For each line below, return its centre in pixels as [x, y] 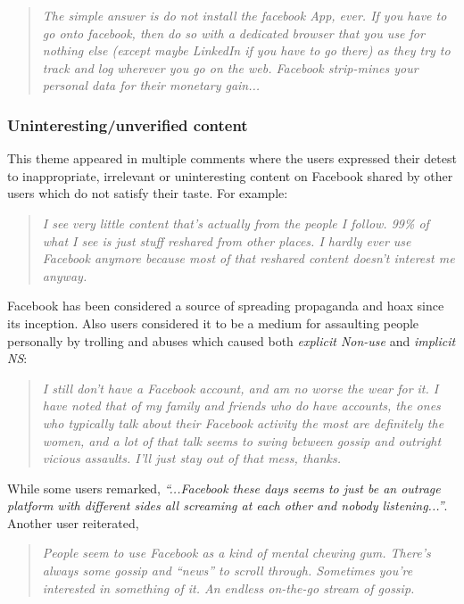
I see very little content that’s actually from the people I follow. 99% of [236, 223]
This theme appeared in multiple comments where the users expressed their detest [232, 158]
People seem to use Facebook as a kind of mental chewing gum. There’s [236, 553]
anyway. [65, 275]
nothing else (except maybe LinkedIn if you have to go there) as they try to [246, 50]
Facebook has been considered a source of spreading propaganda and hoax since [226, 306]
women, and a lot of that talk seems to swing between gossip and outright [242, 440]
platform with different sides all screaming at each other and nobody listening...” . [228, 505]
